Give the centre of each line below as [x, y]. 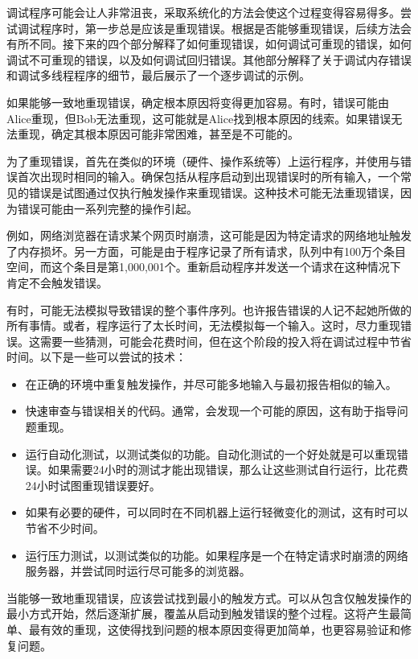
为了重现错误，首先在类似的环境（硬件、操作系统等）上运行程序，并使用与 [203, 161]
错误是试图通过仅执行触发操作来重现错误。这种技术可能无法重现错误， [214, 192]
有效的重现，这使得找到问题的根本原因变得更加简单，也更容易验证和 [220, 629]
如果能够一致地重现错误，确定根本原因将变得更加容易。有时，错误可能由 [198, 102]
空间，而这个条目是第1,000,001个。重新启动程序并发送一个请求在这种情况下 [204, 267]
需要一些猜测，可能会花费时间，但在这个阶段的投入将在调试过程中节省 [225, 341]
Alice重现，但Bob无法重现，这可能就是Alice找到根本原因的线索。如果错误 [199, 118]
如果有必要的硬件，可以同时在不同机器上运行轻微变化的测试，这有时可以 [217, 512]
